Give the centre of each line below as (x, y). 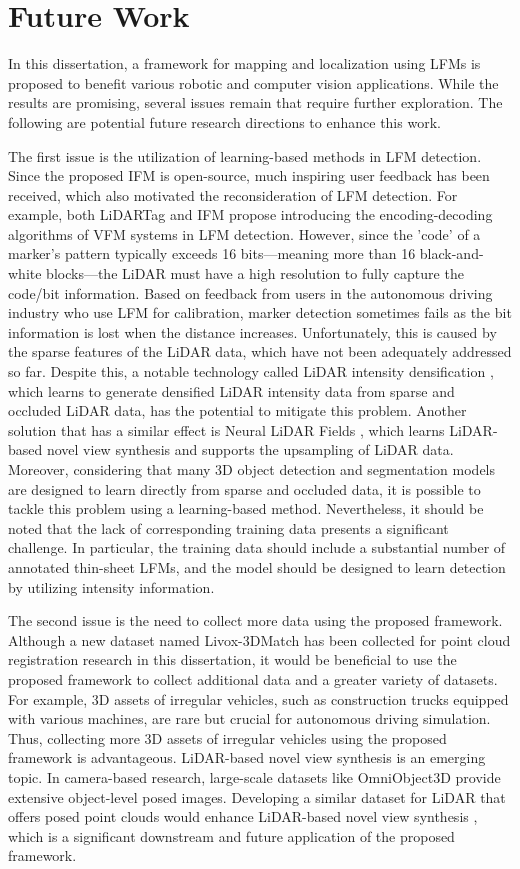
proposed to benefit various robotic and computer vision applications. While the (253, 82)
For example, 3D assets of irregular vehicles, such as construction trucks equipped (258, 698)
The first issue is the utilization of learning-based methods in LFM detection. (245, 155)
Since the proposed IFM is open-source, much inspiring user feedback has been (249, 175)
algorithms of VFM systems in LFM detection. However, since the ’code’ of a (244, 233)
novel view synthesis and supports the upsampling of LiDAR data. (250, 449)
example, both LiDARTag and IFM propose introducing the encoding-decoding (250, 214)
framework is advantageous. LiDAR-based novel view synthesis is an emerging (247, 757)
